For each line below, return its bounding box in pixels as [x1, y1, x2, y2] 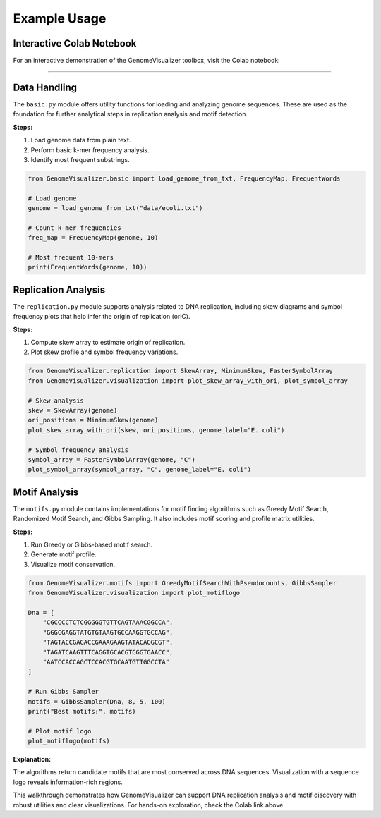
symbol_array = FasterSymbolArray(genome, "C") [28, 456, 195, 463]
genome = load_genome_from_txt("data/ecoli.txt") [28, 204, 203, 212]
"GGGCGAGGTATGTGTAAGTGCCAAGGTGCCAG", [42, 628, 174, 636]
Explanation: [13, 755, 52, 764]
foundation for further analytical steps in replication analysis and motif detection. [13, 110, 248, 118]
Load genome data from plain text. [30, 136, 131, 145]
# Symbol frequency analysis [28, 446, 129, 454]
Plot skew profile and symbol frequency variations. [30, 348, 179, 356]
